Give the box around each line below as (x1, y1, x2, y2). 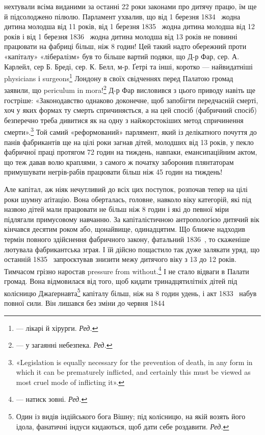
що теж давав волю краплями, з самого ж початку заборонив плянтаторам (4, 156, 234, 167)
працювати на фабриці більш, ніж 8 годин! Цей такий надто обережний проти (4, 41, 247, 52)
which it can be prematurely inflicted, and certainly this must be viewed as (16, 367, 251, 377)
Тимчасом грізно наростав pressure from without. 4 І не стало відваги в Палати (4, 264, 249, 276)
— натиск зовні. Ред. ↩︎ (16, 394, 88, 404)
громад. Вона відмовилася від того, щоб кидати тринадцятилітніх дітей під (4, 276, 237, 286)
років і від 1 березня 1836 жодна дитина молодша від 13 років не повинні (4, 31, 237, 41)
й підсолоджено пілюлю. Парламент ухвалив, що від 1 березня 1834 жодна (4, 11, 241, 21)
